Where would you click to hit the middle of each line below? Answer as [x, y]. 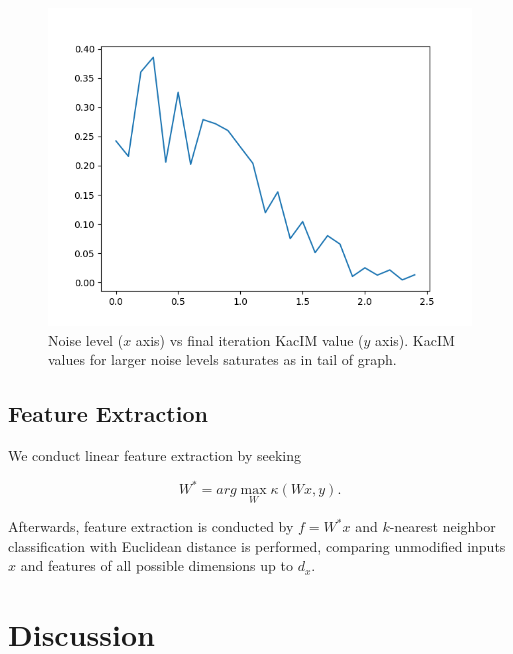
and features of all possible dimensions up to [156, 565]
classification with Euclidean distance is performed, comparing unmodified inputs [257, 545]
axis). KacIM [415, 339]
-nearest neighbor [442, 526]
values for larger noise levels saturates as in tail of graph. [222, 359]
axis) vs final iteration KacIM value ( [249, 339]
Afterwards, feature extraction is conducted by [151, 526]
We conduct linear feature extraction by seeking [155, 454]
